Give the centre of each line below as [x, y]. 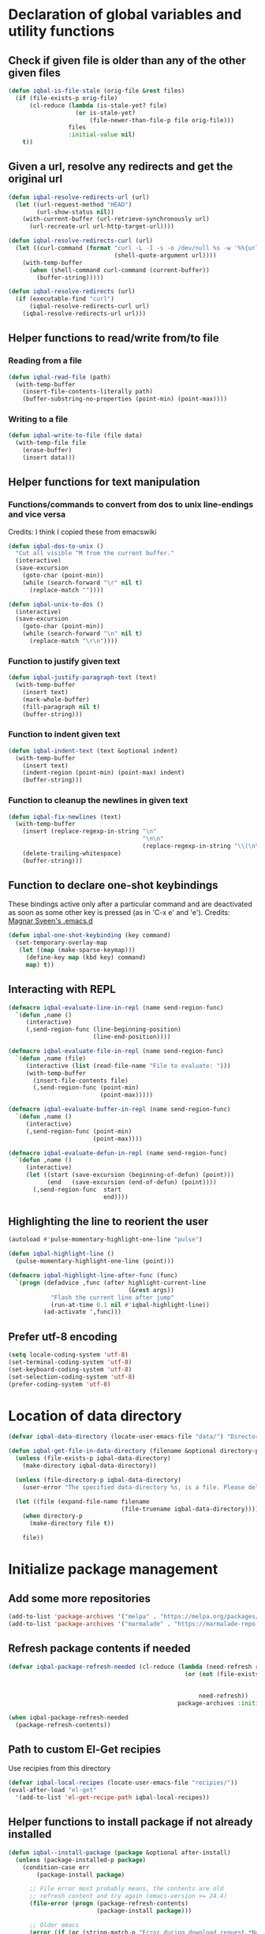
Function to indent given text [64, 734]
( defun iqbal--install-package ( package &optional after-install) [119, 1852]
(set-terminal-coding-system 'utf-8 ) [70, 1362]
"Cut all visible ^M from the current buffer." [95, 554]
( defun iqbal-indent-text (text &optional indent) [93, 751]
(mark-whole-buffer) [56, 700]
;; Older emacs [54, 1925]
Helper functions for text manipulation [104, 482]
